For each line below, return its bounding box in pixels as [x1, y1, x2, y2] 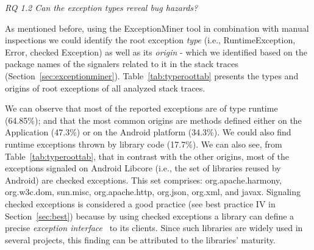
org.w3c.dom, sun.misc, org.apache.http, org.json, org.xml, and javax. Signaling [5, 185, 301, 198]
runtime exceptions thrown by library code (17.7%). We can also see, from [5, 137, 282, 150]
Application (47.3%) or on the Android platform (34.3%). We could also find [5, 126, 291, 138]
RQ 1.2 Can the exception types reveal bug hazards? [5, 1, 198, 13]
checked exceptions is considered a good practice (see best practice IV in [5, 197, 276, 210]
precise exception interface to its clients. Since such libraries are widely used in [5, 221, 303, 234]
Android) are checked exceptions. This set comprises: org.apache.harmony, [5, 173, 282, 186]
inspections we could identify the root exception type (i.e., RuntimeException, [5, 34, 296, 46]
